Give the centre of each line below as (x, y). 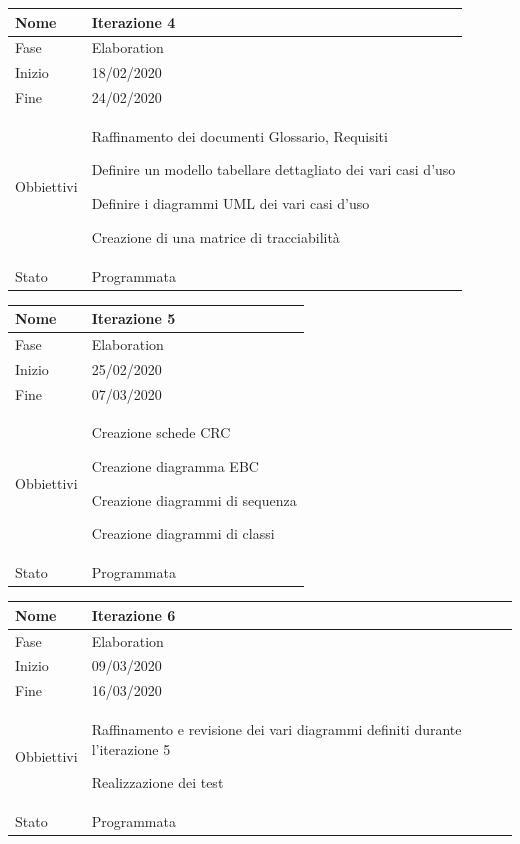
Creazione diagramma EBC (175, 466)
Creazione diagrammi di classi (183, 533)
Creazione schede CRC (161, 432)
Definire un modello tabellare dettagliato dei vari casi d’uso (273, 169)
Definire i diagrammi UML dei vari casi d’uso (230, 203)
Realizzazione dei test (157, 782)
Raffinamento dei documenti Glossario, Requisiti (239, 135)
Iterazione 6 (133, 614)
